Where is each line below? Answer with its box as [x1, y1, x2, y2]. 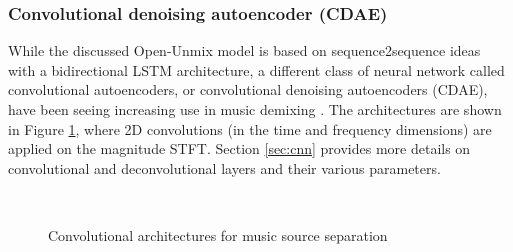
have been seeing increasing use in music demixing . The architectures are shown [8, 99, 502, 119]
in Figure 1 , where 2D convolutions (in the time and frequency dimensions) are [8, 118, 492, 139]
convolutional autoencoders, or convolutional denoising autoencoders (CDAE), [8, 79, 488, 100]
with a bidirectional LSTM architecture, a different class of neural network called [8, 59, 505, 80]
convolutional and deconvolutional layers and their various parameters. [8, 157, 441, 178]
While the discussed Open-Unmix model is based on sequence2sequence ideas [8, 40, 481, 61]
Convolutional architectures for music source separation [48, 224, 388, 245]
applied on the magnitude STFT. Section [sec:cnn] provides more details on [8, 138, 471, 159]
